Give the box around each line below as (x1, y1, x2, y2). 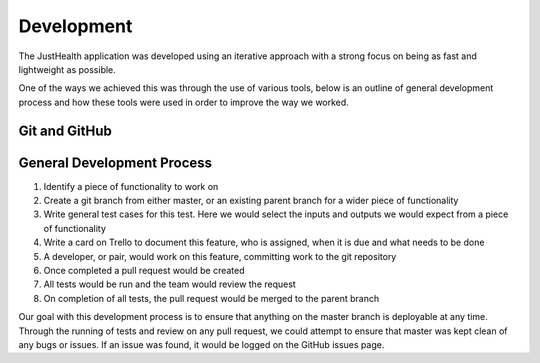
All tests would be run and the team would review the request (43, 278, 297, 290)
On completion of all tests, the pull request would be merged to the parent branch (43, 292, 380, 304)
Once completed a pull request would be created (43, 264, 245, 276)
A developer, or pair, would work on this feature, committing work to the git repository (43, 250, 397, 262)
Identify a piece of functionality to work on (43, 180, 219, 192)
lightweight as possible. (18, 63, 117, 75)
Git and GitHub (18, 122, 112, 139)
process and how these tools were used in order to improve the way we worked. (18, 96, 349, 108)
